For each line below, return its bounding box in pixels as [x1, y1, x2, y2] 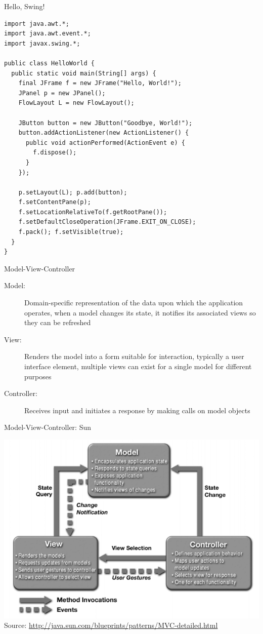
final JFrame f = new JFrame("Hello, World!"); [18, 80, 182, 87]
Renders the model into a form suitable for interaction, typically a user [24, 351, 244, 362]
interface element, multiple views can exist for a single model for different [24, 361, 252, 371]
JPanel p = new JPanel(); [18, 89, 106, 97]
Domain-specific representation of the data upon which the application [24, 297, 243, 308]
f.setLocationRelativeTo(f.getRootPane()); [18, 208, 167, 216]
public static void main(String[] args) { [11, 69, 156, 77]
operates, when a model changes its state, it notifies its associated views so [24, 307, 256, 318]
